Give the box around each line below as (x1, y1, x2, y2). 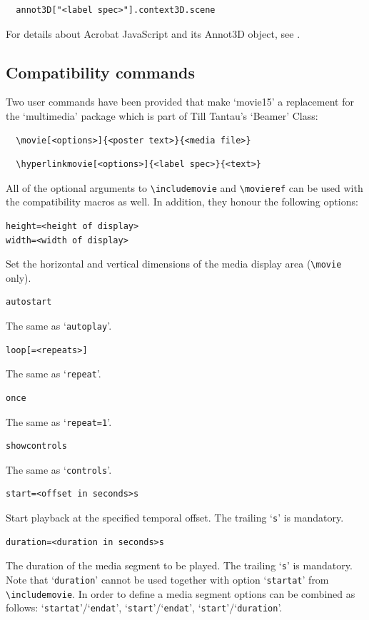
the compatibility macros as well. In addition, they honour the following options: (6, 194, 358, 209)
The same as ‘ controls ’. (6, 462, 112, 477)
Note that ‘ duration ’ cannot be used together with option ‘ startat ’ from (6, 571, 329, 586)
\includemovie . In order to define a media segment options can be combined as (6, 586, 355, 601)
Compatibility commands (6, 61, 196, 83)
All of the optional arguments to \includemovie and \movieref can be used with (6, 180, 363, 195)
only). (6, 270, 31, 285)
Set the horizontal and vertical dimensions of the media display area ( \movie (6, 256, 342, 271)
